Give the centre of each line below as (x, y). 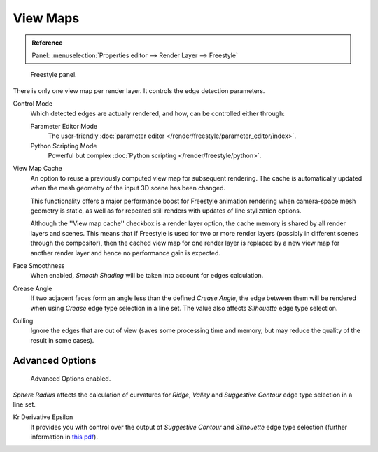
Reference (47, 43)
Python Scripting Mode (64, 146)
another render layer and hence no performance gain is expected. (125, 253)
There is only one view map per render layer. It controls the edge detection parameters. (139, 90)
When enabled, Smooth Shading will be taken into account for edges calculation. (147, 276)
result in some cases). (62, 340)
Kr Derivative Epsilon (43, 417)
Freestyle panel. (54, 75)
